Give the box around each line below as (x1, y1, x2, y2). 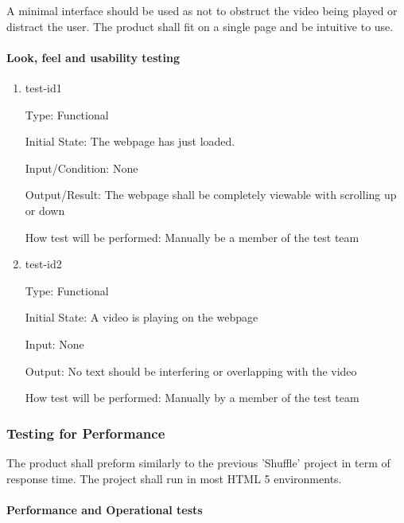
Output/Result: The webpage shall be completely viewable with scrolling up (25, 186, 397, 203)
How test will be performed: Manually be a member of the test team (25, 228, 359, 245)
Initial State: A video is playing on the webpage (25, 309, 258, 326)
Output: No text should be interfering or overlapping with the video (25, 362, 357, 379)
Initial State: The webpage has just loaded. (25, 133, 235, 150)
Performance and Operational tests (6, 501, 203, 517)
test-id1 (25, 79, 62, 96)
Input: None (25, 335, 84, 352)
